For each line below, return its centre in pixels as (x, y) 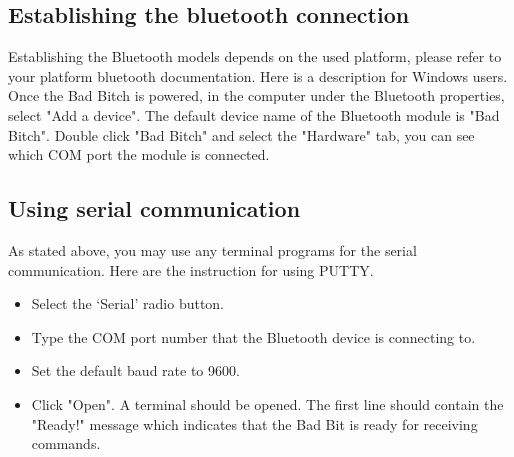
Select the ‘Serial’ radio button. (128, 303)
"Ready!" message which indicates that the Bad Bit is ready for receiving (254, 423)
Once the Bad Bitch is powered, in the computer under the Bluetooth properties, (256, 95)
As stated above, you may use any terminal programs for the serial (212, 249)
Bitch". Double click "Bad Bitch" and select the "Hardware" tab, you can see (241, 134)
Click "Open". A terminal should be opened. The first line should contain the (267, 403)
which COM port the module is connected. (139, 154)
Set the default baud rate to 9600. (135, 370)
